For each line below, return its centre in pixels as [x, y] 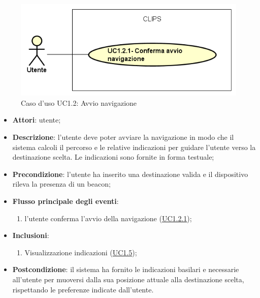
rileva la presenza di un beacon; [61, 184]
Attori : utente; [37, 120]
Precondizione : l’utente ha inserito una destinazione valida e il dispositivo [130, 174]
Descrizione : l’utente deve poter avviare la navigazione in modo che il [123, 137]
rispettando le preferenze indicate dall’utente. [83, 289]
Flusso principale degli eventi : [66, 201]
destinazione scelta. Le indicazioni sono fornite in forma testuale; [113, 157]
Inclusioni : [31, 235]
